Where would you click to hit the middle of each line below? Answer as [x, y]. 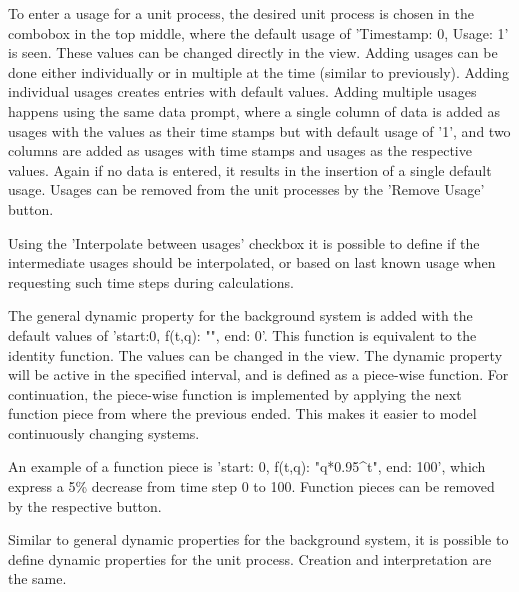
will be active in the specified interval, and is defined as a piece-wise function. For [258, 374]
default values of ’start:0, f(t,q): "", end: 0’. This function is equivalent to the [242, 334]
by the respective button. [85, 505]
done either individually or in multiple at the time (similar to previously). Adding [258, 71]
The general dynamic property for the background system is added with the [240, 315]
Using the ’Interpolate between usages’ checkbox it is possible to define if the [244, 242]
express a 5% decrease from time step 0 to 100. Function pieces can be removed [251, 486]
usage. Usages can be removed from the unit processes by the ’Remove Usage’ [246, 189]
